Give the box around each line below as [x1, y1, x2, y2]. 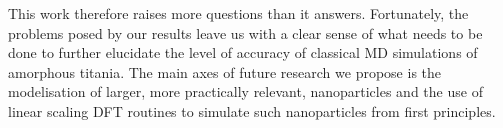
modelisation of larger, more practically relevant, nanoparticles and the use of [8, 81, 483, 102]
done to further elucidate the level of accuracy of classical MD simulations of [8, 42, 478, 63]
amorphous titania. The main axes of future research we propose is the [8, 61, 442, 82]
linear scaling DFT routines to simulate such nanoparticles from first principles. [8, 100, 496, 121]
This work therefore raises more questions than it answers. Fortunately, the [8, 3, 469, 23]
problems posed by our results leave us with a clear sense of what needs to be [8, 22, 483, 43]
